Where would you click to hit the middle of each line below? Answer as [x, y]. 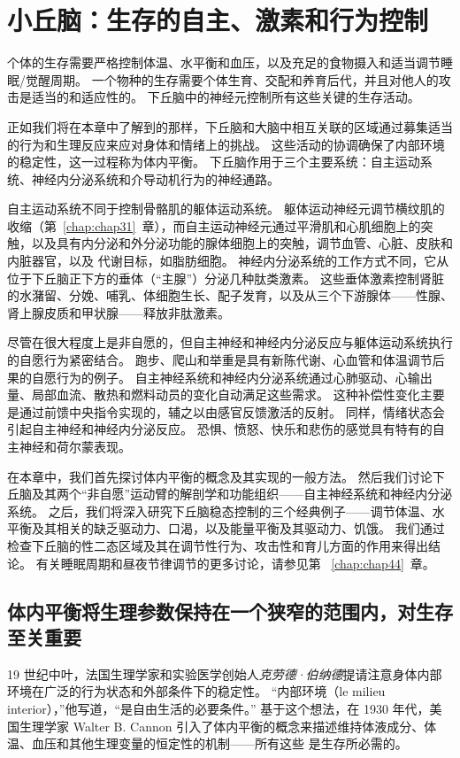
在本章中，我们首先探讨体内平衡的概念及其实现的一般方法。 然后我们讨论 [220, 476]
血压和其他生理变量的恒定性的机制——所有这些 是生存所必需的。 [219, 743]
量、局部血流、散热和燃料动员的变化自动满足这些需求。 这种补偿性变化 [214, 394]
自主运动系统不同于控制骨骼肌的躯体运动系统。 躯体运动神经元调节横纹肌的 [226, 209]
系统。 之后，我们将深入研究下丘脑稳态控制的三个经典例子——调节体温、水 [226, 510]
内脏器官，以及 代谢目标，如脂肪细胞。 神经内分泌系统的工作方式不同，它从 [228, 261]
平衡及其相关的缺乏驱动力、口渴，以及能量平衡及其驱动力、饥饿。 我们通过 [226, 528]
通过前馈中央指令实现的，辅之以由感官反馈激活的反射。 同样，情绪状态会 [232, 411]
